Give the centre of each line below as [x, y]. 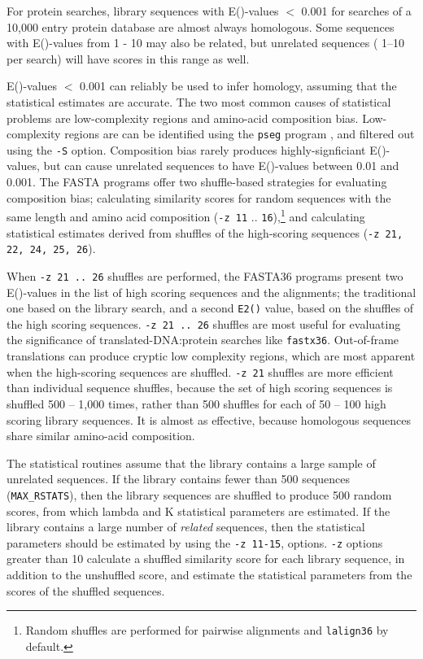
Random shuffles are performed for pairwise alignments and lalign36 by [207, 630]
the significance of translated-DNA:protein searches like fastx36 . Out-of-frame [203, 340]
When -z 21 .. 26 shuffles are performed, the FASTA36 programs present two [205, 275]
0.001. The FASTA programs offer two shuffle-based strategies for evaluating [197, 182]
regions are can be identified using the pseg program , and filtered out [240, 134]
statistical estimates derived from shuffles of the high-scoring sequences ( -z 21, [205, 232]
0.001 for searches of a [356, 11]
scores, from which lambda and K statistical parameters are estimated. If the [198, 511]
